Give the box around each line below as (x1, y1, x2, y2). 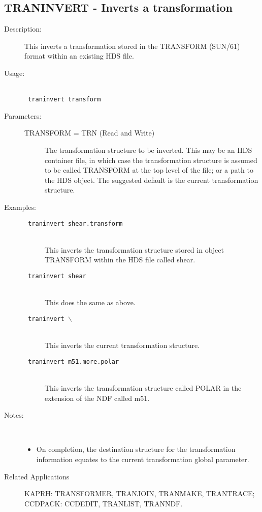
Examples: (4, 201, 36, 212)
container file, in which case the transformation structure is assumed (45, 154, 257, 165)
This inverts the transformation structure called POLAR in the (45, 382, 242, 393)
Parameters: (4, 110, 42, 121)
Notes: (4, 410, 24, 420)
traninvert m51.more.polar (28, 358, 119, 365)
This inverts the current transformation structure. (45, 340, 200, 351)
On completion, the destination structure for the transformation (36, 444, 236, 454)
